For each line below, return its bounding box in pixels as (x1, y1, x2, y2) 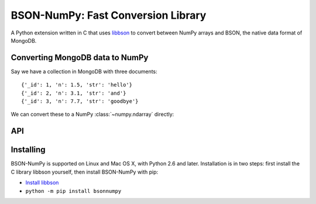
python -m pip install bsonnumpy (25, 188, 122, 194)
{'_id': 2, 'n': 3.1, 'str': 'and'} (21, 89, 126, 96)
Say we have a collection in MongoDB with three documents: (11, 68, 157, 75)
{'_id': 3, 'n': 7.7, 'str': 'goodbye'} (21, 98, 139, 105)
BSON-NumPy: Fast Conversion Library (11, 9, 207, 22)
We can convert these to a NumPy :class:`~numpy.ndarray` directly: (11, 111, 174, 118)
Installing (11, 145, 46, 155)
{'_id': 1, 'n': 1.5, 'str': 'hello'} (21, 82, 133, 88)
